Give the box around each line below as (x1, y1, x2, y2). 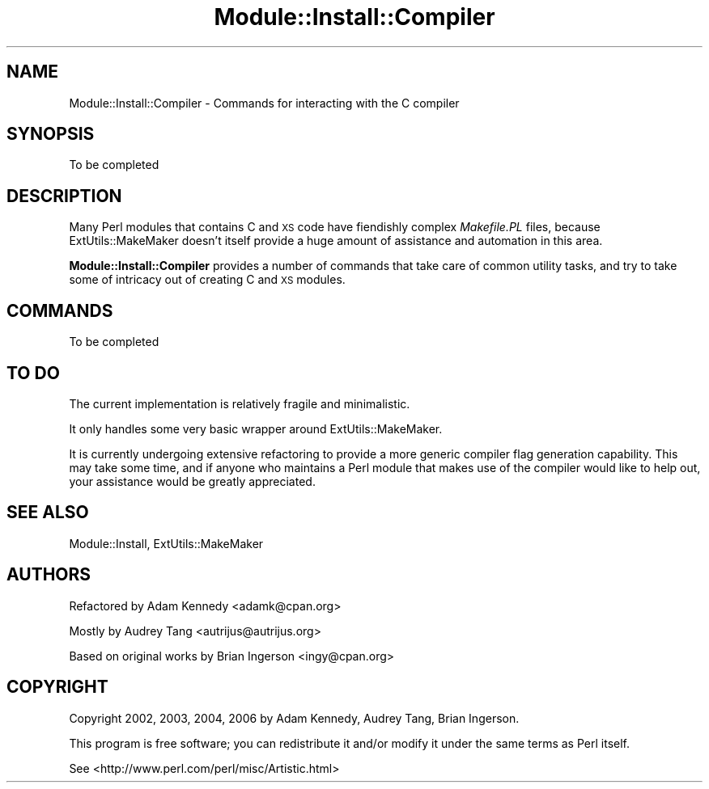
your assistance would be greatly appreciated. (69, 474, 316, 488)
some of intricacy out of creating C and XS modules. (69, 272, 346, 287)
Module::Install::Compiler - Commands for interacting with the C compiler (69, 95, 460, 110)
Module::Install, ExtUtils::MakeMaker (69, 536, 264, 551)
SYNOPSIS (6, 124, 95, 145)
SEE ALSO (6, 502, 89, 523)
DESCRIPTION (6, 185, 122, 206)
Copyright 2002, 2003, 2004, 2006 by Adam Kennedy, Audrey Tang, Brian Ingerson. (69, 711, 520, 725)
